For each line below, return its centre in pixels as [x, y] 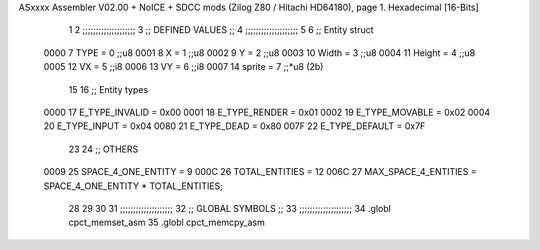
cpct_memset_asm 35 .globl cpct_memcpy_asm [166, 222]
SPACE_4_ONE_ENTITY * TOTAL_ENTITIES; [133, 186]
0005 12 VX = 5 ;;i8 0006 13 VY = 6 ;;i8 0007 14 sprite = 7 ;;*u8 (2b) [183, 67]
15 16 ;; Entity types [108, 89]
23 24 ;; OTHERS [103, 149]
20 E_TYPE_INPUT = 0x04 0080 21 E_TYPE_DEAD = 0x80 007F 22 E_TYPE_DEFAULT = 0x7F [234, 126]
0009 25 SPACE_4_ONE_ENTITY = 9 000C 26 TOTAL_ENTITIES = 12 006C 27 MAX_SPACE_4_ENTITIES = [260, 172]
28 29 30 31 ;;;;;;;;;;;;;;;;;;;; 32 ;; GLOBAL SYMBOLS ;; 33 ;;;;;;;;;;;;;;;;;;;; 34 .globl [230, 208]
